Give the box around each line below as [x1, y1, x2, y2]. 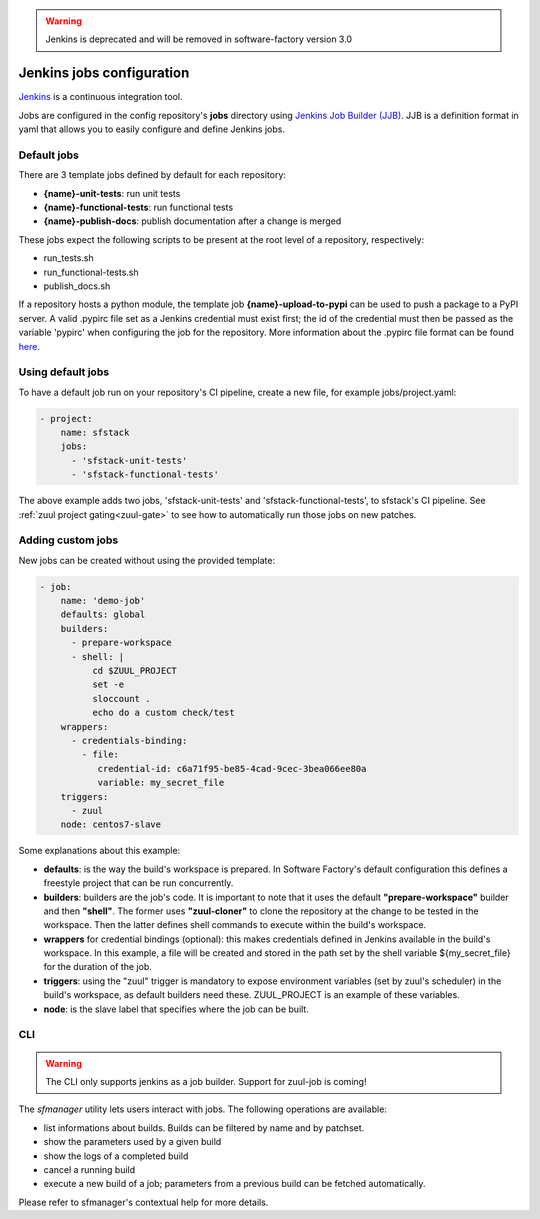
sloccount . [91, 693, 151, 704]
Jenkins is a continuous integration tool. [18, 91, 184, 103]
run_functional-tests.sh [43, 266, 139, 278]
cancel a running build [43, 1163, 136, 1175]
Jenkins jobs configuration [18, 65, 190, 82]
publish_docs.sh [43, 280, 111, 292]
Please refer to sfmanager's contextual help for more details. [18, 1196, 269, 1208]
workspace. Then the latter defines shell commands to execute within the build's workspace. [43, 919, 427, 931]
